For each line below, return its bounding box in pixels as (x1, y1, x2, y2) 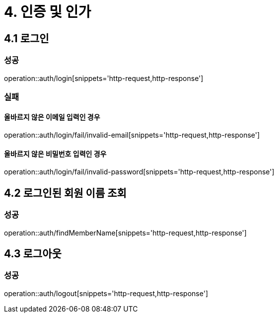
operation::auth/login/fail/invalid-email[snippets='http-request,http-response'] (4, 131, 260, 140)
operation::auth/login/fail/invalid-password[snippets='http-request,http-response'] (4, 167, 275, 176)
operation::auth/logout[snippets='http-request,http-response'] (4, 289, 208, 298)
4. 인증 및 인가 (4, 3, 91, 20)
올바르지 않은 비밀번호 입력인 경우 (4, 149, 107, 158)
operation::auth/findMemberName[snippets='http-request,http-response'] (4, 228, 247, 237)
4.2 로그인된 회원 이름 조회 (4, 186, 127, 199)
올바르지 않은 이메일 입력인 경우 (4, 112, 100, 121)
